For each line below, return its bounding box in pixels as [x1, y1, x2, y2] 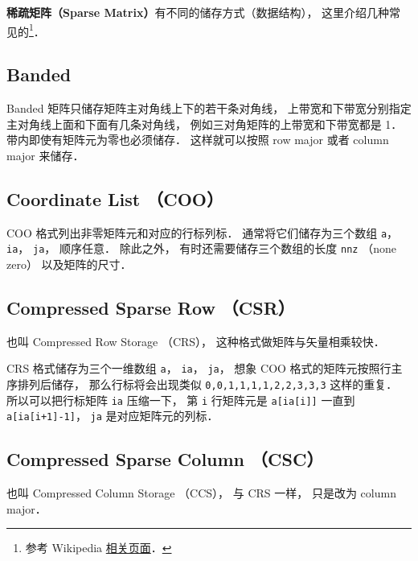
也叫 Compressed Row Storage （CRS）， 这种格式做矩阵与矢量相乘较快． [6, 332, 385, 349]
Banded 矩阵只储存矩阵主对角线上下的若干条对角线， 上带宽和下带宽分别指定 [6, 100, 412, 117]
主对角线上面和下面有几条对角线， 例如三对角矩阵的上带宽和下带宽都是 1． [6, 115, 403, 132]
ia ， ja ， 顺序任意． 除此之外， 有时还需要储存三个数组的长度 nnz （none [6, 240, 396, 257]
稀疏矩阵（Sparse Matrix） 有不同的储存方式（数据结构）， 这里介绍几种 [6, 4, 390, 20]
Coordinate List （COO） [6, 186, 223, 211]
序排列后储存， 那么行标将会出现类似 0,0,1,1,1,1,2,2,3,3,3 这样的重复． [6, 375, 398, 392]
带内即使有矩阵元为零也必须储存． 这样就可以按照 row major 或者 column [6, 131, 389, 148]
